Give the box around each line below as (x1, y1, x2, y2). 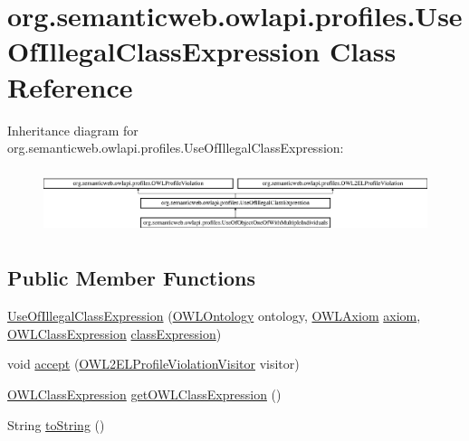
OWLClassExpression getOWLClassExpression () (7, 384, 282, 403)
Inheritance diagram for (7, 120, 139, 139)
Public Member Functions (7, 264, 255, 292)
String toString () (7, 415, 105, 434)
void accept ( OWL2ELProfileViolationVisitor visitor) (7, 354, 300, 373)
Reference (7, 68, 133, 105)
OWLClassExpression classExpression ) (7, 324, 222, 342)
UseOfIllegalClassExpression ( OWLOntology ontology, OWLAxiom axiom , (7, 306, 421, 325)
